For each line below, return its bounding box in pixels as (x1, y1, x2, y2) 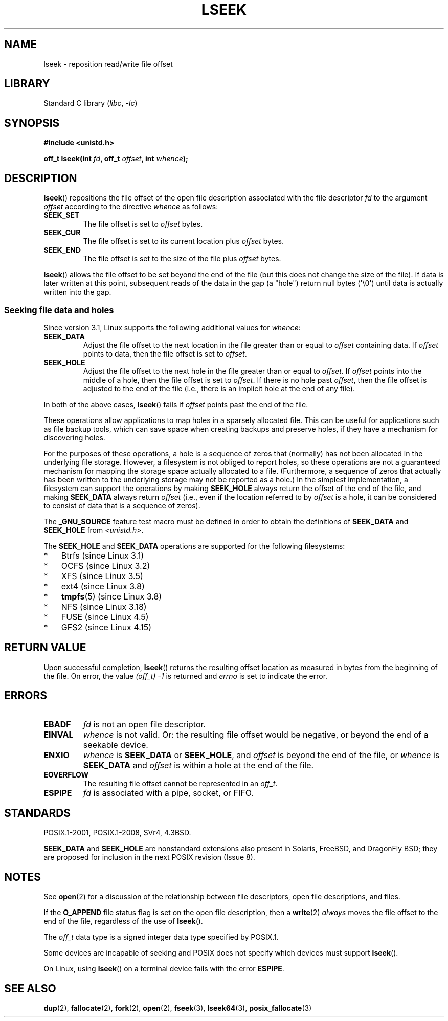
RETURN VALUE (4, 641, 86, 654)
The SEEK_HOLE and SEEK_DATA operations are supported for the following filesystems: (43, 541, 345, 550)
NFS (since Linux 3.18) (61, 601, 147, 612)
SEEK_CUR (43, 228, 81, 237)
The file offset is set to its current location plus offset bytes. (83, 237, 284, 246)
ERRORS (4, 689, 48, 702)
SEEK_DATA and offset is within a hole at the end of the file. (83, 760, 314, 770)
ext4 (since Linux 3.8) (61, 581, 145, 591)
